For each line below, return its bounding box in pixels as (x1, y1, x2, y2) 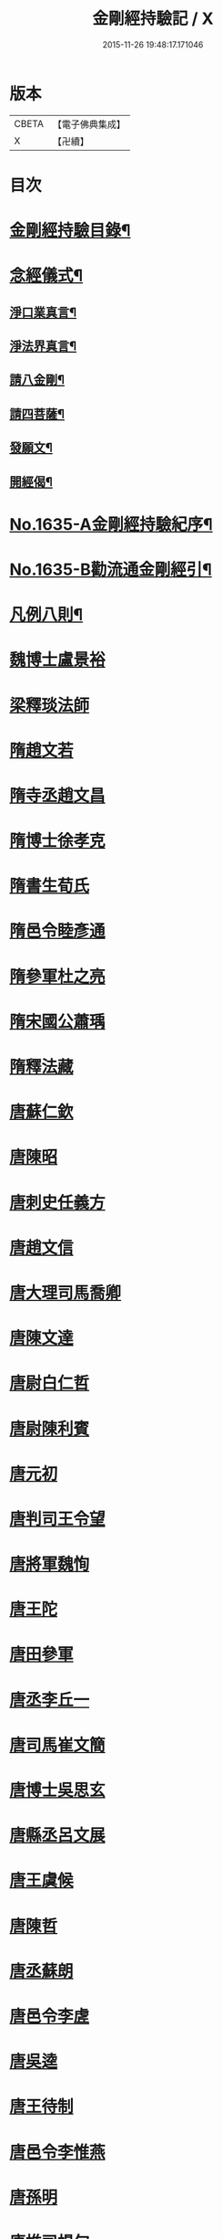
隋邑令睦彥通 (9, 921, 106, 942)
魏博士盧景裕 (9, 650, 106, 671)
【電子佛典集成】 (52, 118, 126, 131)
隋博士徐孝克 (9, 830, 106, 851)
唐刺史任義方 (9, 1192, 106, 1213)
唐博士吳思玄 (9, 1780, 106, 1801)
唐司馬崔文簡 (9, 1735, 106, 1755)
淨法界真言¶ (9, 339, 77, 354)
